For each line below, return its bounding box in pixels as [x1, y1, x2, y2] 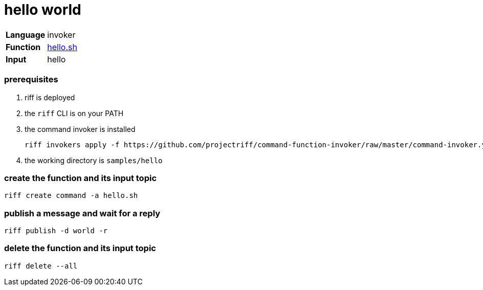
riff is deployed [25, 93, 75, 102]
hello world [4, 1, 81, 18]
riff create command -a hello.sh [4, 191, 138, 200]
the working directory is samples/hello [25, 155, 163, 165]
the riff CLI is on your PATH [25, 108, 124, 118]
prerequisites [4, 74, 58, 85]
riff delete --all [4, 261, 78, 270]
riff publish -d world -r [4, 227, 108, 235]
